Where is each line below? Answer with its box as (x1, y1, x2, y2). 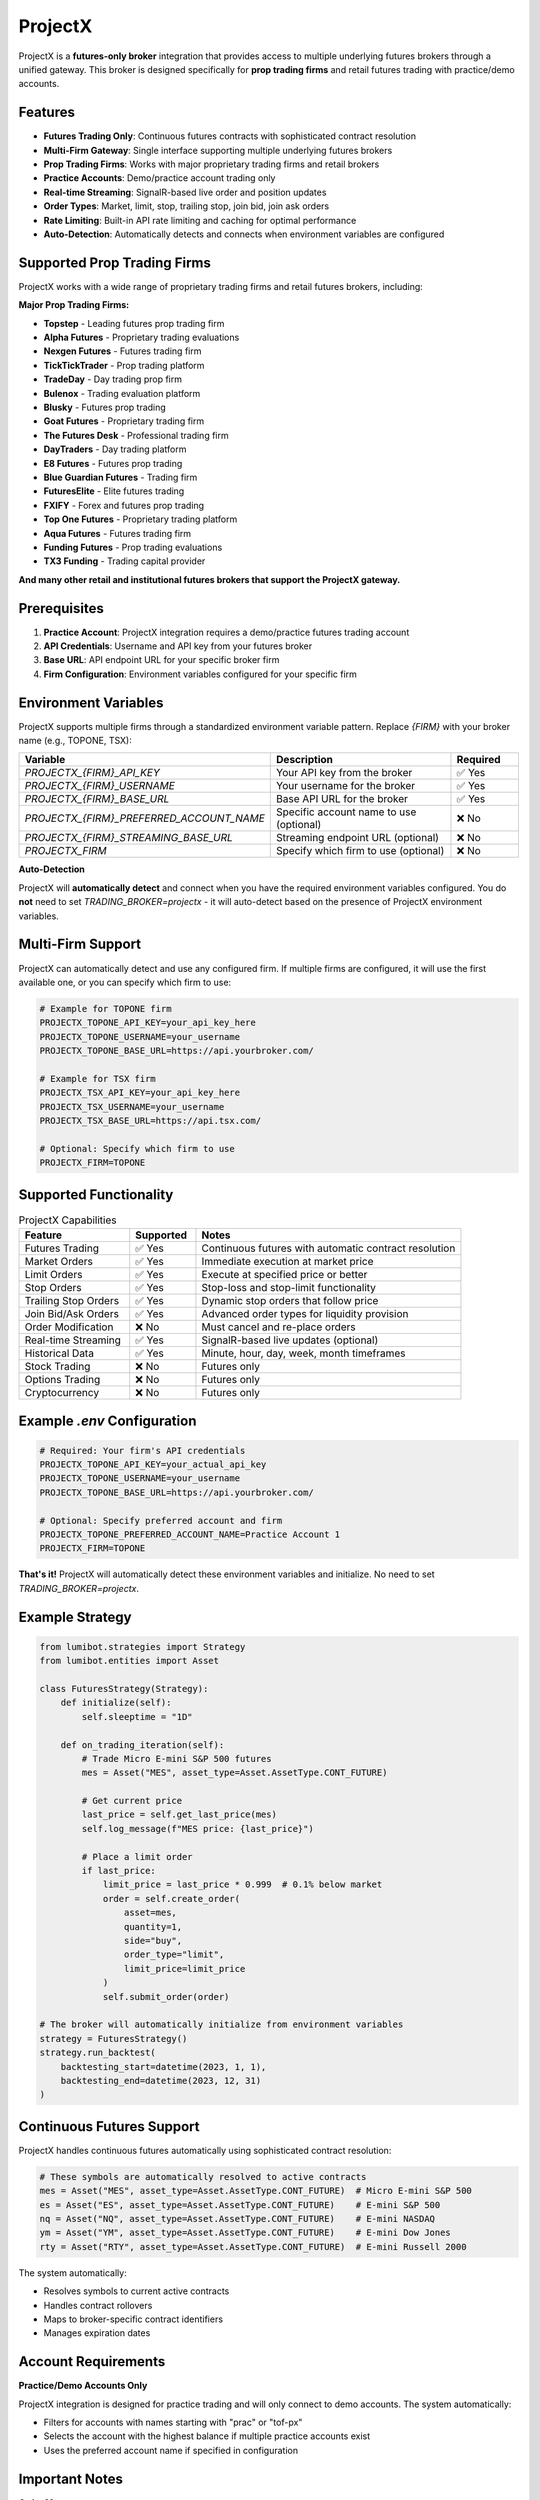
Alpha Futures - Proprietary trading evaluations (43, 331, 240, 344)
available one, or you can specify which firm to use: (18, 976, 232, 988)
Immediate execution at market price (201, 1255, 374, 1269)
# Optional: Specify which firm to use (39, 1143, 235, 1154)
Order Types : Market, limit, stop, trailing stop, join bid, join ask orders (43, 200, 330, 212)
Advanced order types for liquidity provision (201, 1307, 409, 1321)
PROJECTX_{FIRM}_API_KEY (24, 766, 160, 780)
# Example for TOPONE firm (39, 1003, 172, 1014)
